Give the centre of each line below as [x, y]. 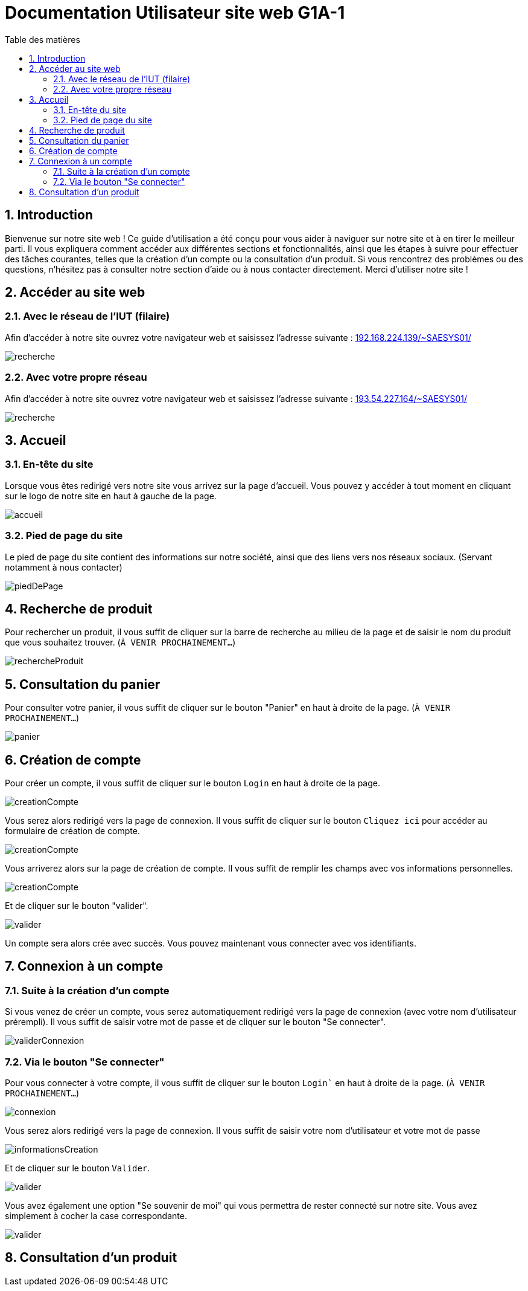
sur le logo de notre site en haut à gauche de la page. [111, 496]
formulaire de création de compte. [72, 831]
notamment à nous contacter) [64, 567]
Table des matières [43, 39]
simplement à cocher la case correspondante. [96, 1216]
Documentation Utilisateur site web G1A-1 [175, 13]
